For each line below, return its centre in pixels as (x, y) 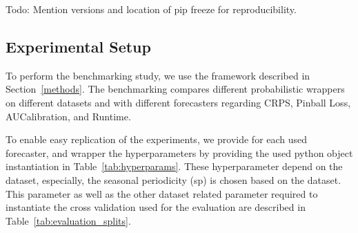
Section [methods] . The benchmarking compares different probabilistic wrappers (175, 89)
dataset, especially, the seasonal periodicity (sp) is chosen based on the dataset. (173, 179)
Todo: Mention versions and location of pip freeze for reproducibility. (151, 9)
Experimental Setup (78, 46)
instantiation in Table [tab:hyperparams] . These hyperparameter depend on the (174, 166)
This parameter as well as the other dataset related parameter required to (162, 193)
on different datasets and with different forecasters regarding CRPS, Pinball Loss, (178, 102)
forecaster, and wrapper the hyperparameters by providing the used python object (179, 152)
